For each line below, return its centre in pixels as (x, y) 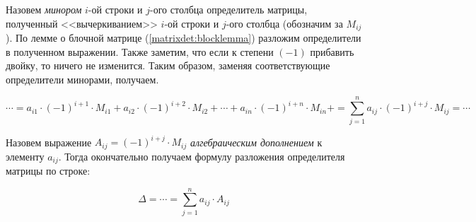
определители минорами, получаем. (82, 79)
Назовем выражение (49, 142)
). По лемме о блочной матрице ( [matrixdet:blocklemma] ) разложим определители (184, 38)
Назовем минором (44, 9)
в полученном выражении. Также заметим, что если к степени (140, 51)
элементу (25, 156)
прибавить (332, 51)
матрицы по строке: (48, 170)
